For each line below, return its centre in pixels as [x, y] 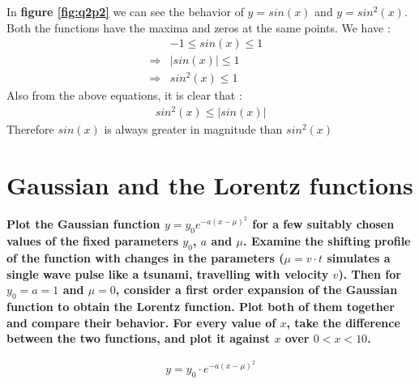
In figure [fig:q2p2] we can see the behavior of [125, 11]
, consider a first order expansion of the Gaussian [257, 290]
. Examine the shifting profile [327, 241]
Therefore [30, 129]
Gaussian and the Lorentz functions [210, 184]
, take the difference [343, 322]
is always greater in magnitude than [193, 129]
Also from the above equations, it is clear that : [124, 95]
